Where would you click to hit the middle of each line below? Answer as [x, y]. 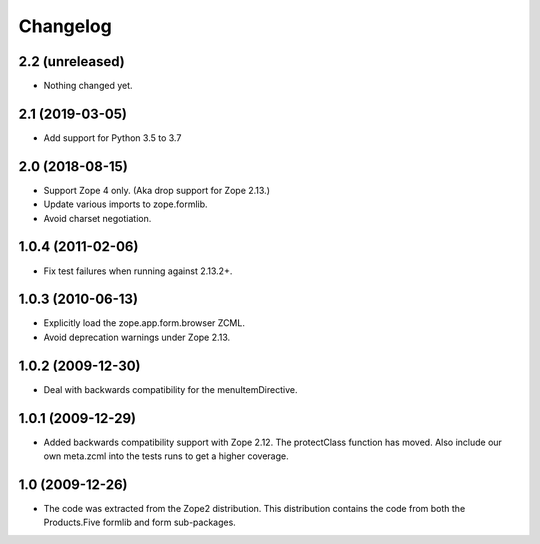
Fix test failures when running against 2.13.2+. [138, 271]
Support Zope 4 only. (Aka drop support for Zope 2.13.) [156, 190]
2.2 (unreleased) [71, 61]
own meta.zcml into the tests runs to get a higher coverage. [166, 456]
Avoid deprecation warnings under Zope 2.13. [137, 337]
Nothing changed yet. [88, 86]
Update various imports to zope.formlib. [126, 204]
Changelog [65, 26]
